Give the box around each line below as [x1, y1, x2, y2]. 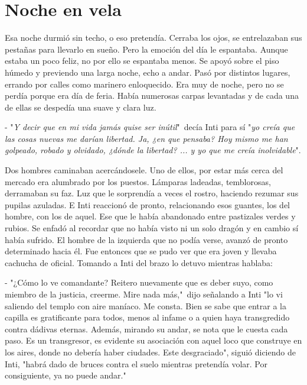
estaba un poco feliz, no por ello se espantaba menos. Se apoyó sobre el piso [5, 54, 279, 67]
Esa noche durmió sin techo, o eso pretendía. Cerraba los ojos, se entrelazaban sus [5, 31, 302, 44]
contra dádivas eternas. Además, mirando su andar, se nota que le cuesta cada [5, 322, 288, 335]
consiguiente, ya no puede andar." [5, 369, 126, 381]
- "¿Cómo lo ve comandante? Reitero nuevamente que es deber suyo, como [5, 276, 273, 289]
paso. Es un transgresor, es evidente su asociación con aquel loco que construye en [5, 334, 302, 347]
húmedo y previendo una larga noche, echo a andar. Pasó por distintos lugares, [5, 66, 290, 78]
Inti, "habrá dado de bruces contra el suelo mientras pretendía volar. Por [5, 357, 268, 370]
